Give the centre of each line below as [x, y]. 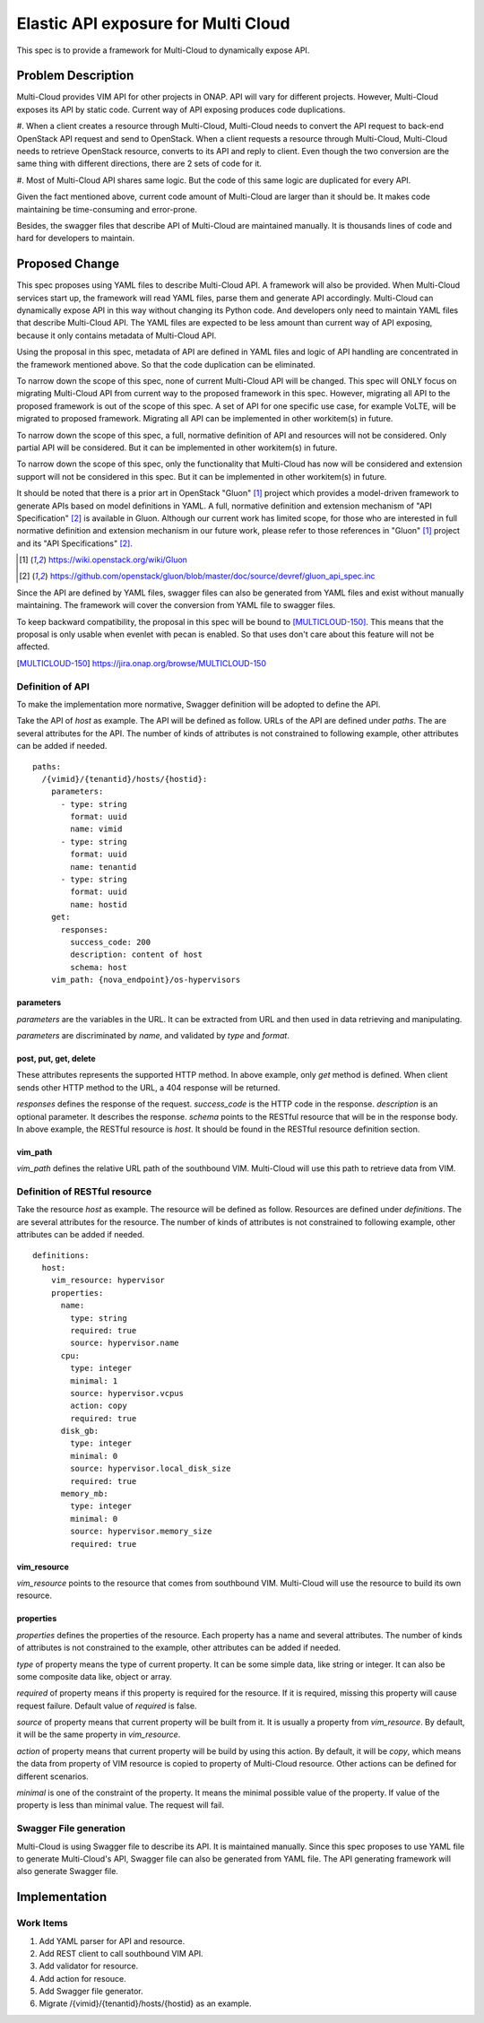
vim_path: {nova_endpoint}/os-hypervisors [146, 980]
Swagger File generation [71, 1828]
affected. [33, 647]
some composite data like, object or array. [94, 1676]
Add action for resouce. [83, 1978]
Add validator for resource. [89, 1966]
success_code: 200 [111, 942]
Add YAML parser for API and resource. [112, 1941]
